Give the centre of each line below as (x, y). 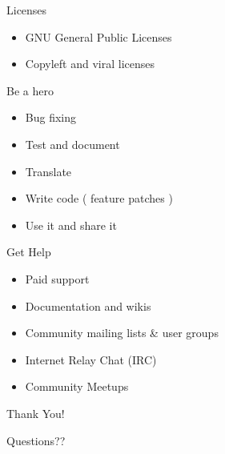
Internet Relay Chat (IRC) (91, 359)
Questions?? (36, 440)
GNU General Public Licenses (98, 36)
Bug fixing (51, 117)
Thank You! (36, 413)
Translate (48, 171)
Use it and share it (71, 225)
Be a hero (30, 90)
